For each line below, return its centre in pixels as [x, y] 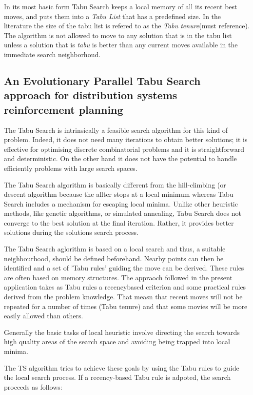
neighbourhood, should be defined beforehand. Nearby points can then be [114, 258]
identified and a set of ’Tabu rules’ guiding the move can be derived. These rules [124, 268]
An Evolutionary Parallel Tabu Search [102, 80]
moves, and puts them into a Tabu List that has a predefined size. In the [113, 16]
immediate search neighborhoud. [52, 54]
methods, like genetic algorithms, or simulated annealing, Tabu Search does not [123, 213]
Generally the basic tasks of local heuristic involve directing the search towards [122, 332]
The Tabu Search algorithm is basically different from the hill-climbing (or [115, 184]
